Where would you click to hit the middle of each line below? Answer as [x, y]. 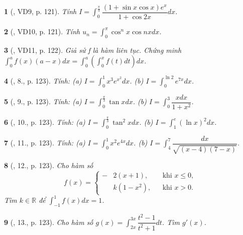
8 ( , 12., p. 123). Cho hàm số [49, 165]
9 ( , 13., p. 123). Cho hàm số [49, 222]
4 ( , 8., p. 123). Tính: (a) [43, 80]
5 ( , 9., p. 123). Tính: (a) [43, 101]
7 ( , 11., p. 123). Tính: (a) [45, 143]
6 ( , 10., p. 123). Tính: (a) [45, 122]
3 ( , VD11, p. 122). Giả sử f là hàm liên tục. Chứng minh [93, 50]
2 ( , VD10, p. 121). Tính [42, 31]
